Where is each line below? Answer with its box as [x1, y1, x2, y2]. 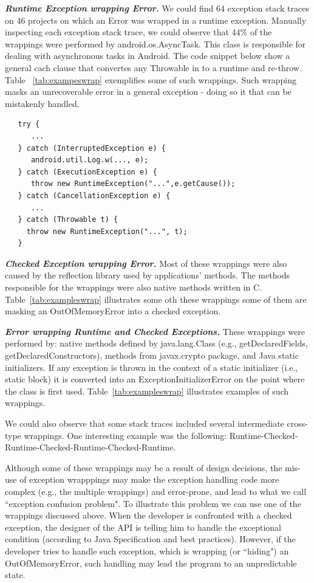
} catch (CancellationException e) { [18, 191, 171, 200]
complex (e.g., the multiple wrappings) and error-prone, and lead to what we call [5, 485, 307, 497]
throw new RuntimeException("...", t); [26, 227, 188, 236]
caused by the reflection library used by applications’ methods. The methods [5, 269, 290, 281]
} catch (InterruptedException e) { [18, 143, 166, 153]
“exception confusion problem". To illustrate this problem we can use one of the [5, 497, 301, 509]
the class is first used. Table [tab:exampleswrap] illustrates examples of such [5, 384, 289, 397]
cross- [287, 417, 308, 429]
